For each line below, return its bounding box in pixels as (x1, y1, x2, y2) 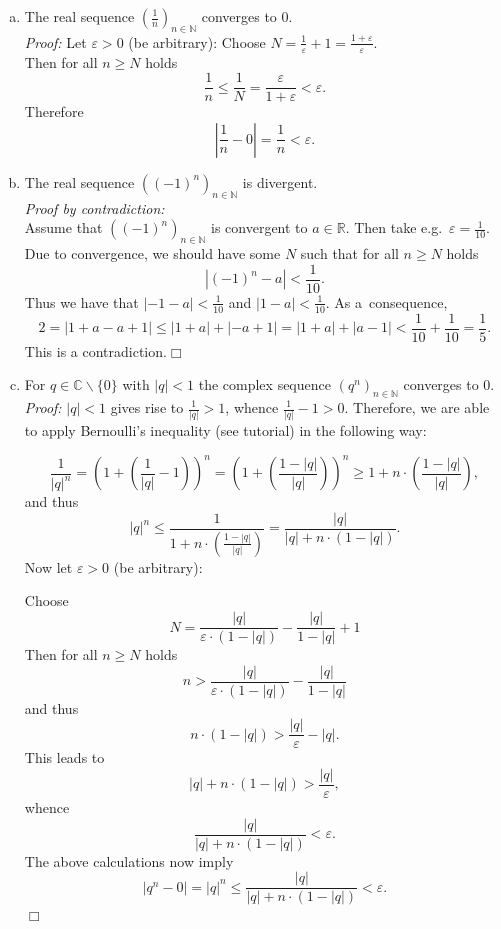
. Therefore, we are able (344, 397, 490, 417)
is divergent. (242, 171, 318, 192)
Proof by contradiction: (24, 197, 165, 218)
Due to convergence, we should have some (24, 243, 281, 264)
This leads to (24, 747, 105, 768)
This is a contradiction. (24, 340, 167, 361)
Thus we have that (24, 291, 139, 312)
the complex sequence (198, 374, 331, 395)
